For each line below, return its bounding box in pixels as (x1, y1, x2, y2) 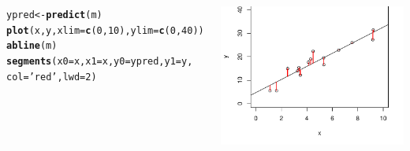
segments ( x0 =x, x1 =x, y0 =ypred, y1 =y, (6, 55, 193, 67)
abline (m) (6, 40, 58, 52)
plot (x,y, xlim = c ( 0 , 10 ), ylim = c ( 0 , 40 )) (6, 24, 204, 36)
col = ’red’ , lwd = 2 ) (6, 71, 97, 83)
